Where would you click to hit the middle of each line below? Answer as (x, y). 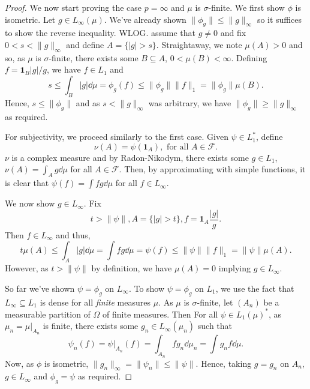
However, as (27, 268)
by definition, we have (132, 268)
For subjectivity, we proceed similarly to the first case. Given (117, 137)
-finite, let (215, 302)
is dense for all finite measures (95, 302)
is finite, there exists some (91, 326)
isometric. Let (30, 19)
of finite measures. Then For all (160, 314)
